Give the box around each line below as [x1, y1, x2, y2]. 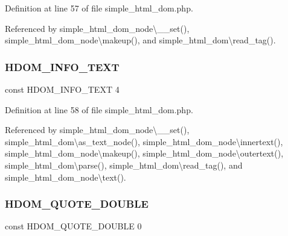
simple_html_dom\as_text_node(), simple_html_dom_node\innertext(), [5, 135, 283, 147]
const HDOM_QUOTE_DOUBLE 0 [5, 220, 142, 232]
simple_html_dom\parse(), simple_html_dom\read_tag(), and [5, 158, 243, 171]
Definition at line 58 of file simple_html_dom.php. [5, 103, 193, 116]
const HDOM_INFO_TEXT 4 [5, 83, 120, 95]
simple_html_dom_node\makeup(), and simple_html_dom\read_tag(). [5, 34, 276, 46]
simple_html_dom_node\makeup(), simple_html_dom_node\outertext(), [5, 147, 284, 160]
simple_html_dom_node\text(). [5, 170, 126, 183]
